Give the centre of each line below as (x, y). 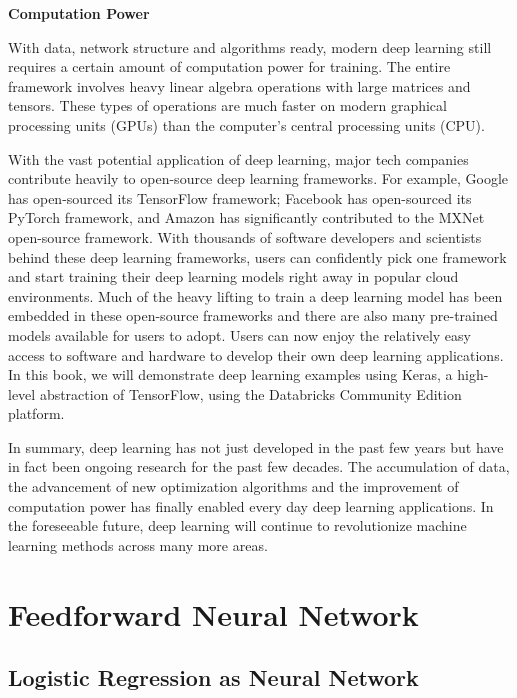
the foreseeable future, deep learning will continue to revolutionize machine (237, 525)
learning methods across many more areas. (138, 544)
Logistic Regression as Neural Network (213, 677)
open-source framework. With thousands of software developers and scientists (245, 236)
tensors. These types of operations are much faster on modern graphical (227, 105)
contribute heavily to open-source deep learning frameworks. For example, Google (258, 178)
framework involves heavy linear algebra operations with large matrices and (239, 85)
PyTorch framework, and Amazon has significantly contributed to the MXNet (246, 217)
